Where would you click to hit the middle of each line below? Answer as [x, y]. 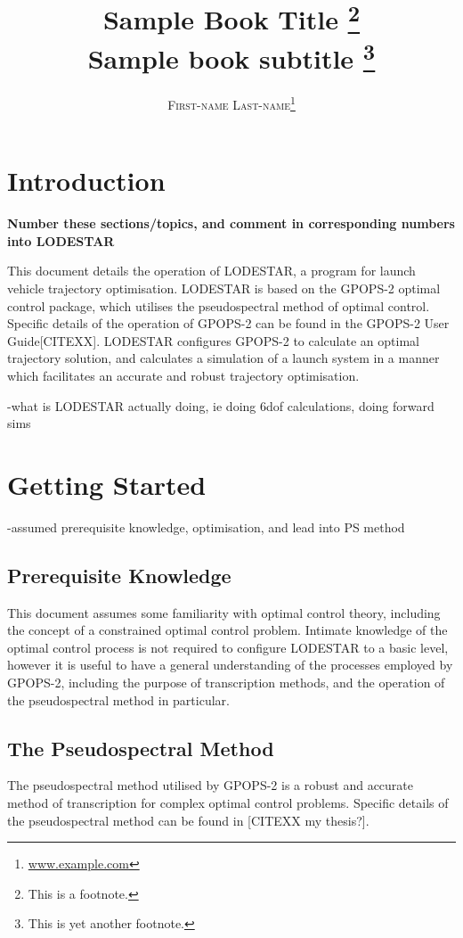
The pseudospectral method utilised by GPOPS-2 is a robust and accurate [211, 785]
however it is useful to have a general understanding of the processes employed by [230, 665]
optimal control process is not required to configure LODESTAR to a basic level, [228, 647]
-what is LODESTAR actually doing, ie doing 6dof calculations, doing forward [221, 405]
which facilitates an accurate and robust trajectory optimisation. [183, 375]
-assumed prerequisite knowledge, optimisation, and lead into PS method [206, 527]
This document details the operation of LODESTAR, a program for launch [211, 271]
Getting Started [107, 484]
